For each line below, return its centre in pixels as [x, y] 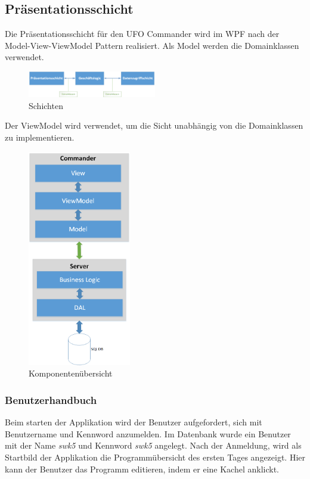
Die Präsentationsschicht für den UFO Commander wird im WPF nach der [142, 34]
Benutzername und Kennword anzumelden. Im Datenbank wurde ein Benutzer [148, 433]
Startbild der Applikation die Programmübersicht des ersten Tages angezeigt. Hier [155, 457]
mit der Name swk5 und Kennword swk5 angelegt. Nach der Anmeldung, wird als [153, 445]
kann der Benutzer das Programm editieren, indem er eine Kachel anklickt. [142, 469]
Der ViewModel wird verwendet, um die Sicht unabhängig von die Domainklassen [154, 125]
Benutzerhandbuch [51, 399]
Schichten [46, 105]
